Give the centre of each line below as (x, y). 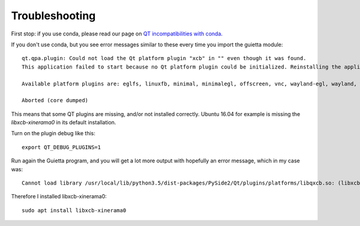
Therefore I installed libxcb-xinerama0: (59, 197)
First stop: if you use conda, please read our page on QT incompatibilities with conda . (117, 34)
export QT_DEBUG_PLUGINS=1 (61, 147)
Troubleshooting (53, 16)
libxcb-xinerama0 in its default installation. (64, 123)
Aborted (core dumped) (55, 100)
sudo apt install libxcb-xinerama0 (74, 210)
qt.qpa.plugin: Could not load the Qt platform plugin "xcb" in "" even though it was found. (164, 58)
